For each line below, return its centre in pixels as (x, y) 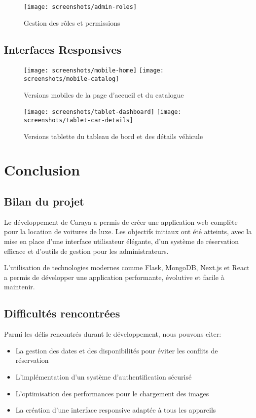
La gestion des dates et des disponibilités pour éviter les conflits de (117, 350)
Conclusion (42, 170)
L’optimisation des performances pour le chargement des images (112, 393)
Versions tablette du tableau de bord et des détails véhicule (113, 136)
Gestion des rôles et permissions (72, 22)
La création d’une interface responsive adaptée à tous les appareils (116, 410)
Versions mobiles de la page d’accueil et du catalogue (104, 94)
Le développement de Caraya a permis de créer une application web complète (121, 222)
